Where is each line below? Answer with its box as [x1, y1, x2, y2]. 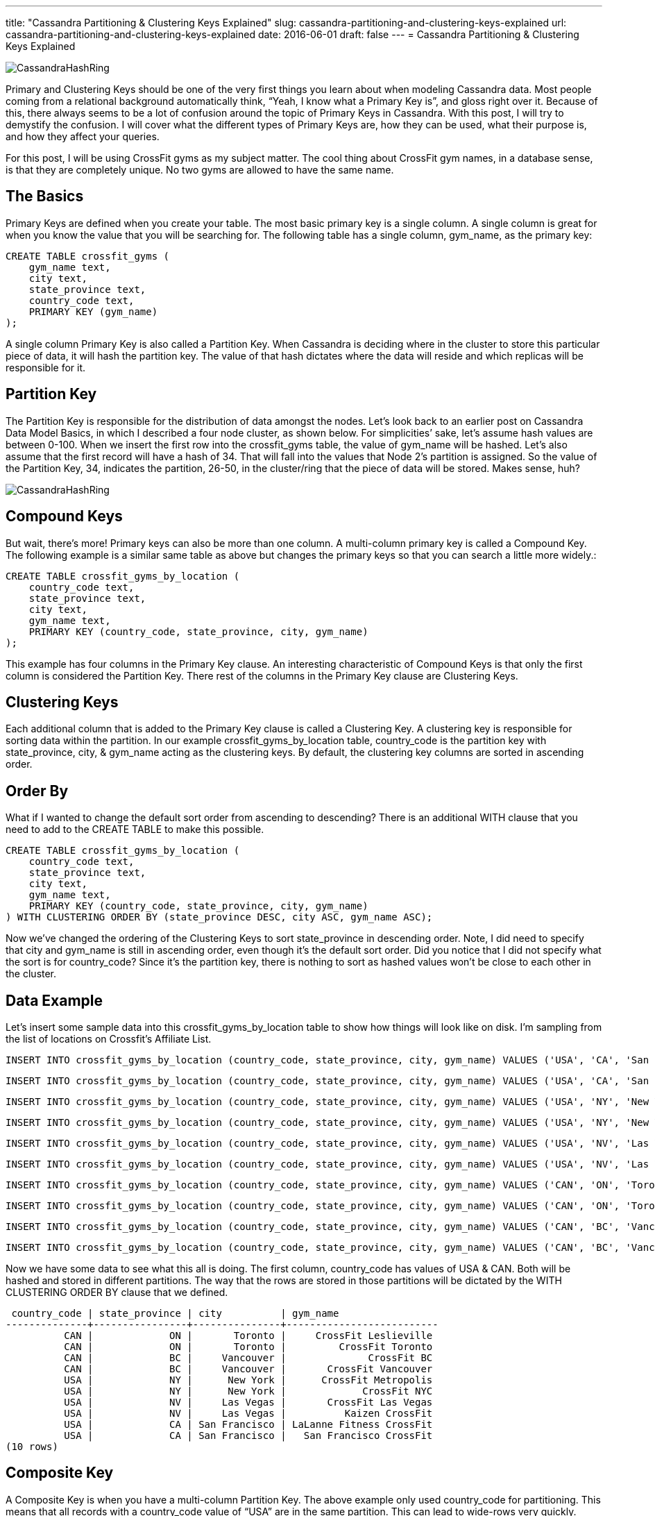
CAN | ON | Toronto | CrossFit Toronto [64, 1341, 433, 1353]
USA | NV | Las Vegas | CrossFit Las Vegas [64, 1397, 433, 1408]
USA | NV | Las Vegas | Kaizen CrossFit [64, 1408, 433, 1420]
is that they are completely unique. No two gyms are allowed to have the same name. [6, 164, 394, 176]
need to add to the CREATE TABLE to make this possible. [6, 823, 264, 836]
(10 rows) [6, 1441, 58, 1453]
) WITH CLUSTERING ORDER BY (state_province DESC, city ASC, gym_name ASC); [6, 911, 433, 923]
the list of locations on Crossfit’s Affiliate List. [6, 1033, 212, 1045]
